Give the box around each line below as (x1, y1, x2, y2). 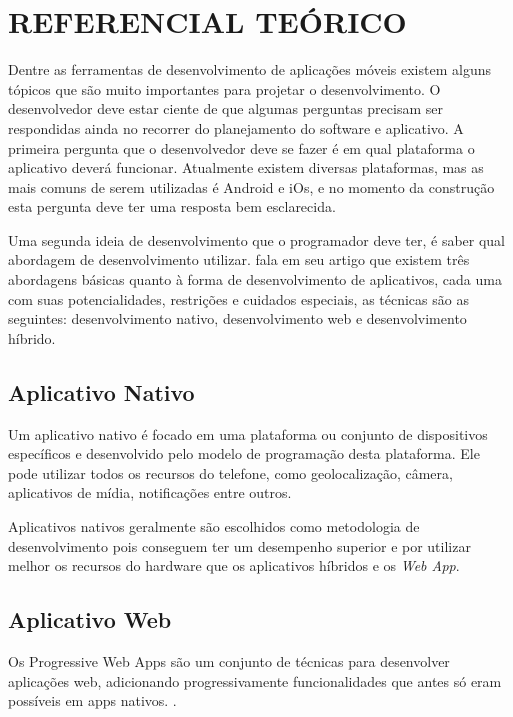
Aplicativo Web (8, 604, 172, 635)
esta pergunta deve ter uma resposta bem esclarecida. (8, 196, 336, 217)
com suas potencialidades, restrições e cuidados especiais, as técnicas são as (8, 288, 469, 309)
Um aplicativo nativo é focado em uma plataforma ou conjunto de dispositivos (8, 423, 488, 444)
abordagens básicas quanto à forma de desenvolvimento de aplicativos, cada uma (8, 269, 502, 290)
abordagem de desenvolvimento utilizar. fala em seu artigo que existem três (8, 249, 470, 270)
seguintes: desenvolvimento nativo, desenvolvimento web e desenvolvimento (8, 308, 467, 329)
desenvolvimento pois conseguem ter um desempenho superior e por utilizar (8, 535, 471, 556)
